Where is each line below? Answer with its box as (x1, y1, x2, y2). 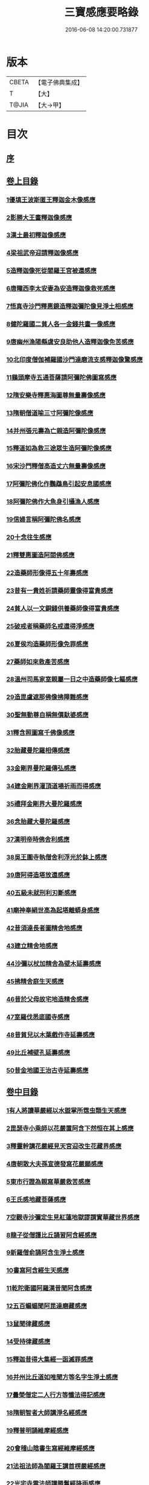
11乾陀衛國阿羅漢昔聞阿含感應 (6, 1284, 92, 1292)
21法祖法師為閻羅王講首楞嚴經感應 (6, 1461, 106, 1470)
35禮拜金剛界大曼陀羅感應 (6, 799, 83, 808)
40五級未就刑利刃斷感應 (6, 888, 77, 897)
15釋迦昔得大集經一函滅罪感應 (6, 1355, 94, 1363)
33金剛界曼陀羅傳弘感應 (6, 764, 77, 772)
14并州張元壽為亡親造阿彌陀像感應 (6, 427, 106, 435)
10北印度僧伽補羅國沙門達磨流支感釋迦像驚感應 (6, 355, 143, 364)
